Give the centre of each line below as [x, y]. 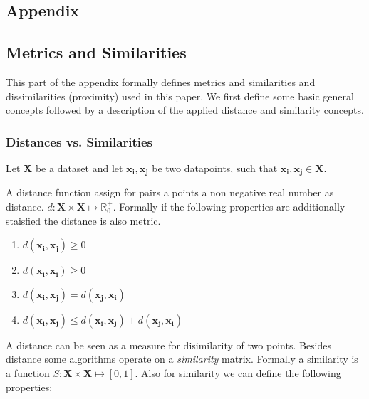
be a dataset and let [79, 167]
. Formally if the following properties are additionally [229, 207]
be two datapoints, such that [215, 167]
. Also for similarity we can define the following [238, 373]
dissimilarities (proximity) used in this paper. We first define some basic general [180, 96]
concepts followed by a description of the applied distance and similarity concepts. [185, 110]
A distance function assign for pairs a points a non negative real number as [170, 192]
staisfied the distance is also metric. [83, 220]
